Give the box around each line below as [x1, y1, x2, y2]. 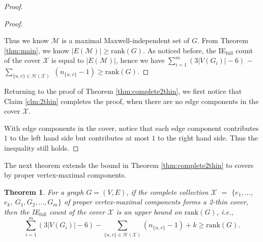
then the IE [4, 206, 40, 217]
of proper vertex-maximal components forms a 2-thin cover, [64, 196, 249, 207]
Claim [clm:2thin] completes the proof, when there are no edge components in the [4, 95, 259, 106]
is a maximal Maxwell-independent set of [62, 35, 190, 46]
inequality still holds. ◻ [4, 143, 79, 153]
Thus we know [4, 35, 49, 46]
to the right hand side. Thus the [158, 132, 258, 143]
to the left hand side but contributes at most [10, 132, 150, 143]
